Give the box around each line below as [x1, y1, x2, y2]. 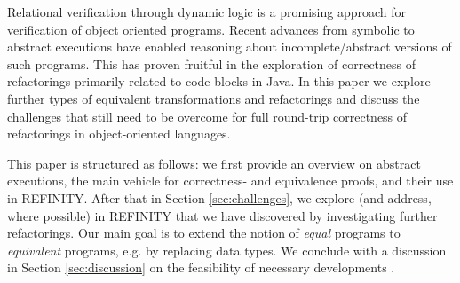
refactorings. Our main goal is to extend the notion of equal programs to [7, 224, 401, 242]
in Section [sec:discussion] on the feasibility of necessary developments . [7, 258, 395, 277]
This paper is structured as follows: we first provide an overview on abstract [7, 153, 421, 172]
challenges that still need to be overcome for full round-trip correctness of [7, 106, 408, 125]
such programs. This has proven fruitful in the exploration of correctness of [7, 54, 416, 73]
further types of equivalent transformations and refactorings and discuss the [7, 89, 420, 107]
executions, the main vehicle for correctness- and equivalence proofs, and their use [7, 171, 454, 190]
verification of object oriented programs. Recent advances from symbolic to [7, 20, 415, 38]
